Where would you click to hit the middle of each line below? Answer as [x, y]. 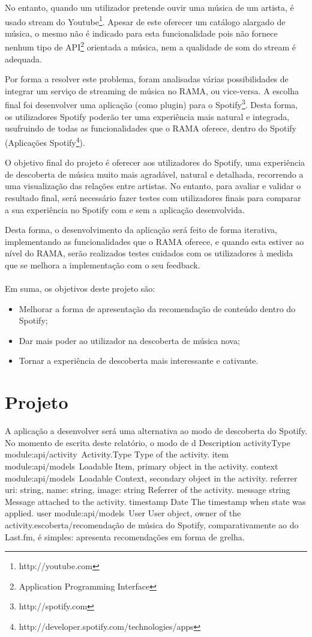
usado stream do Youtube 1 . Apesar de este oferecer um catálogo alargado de [145, 20]
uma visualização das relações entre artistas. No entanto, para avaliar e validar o [153, 186]
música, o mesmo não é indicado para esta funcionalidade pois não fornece [141, 33]
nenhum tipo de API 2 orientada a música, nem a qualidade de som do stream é [151, 46]
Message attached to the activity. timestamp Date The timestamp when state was [155, 501]
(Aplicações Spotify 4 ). [45, 141]
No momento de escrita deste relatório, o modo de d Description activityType [148, 442]
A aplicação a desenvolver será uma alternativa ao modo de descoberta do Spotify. [156, 431]
